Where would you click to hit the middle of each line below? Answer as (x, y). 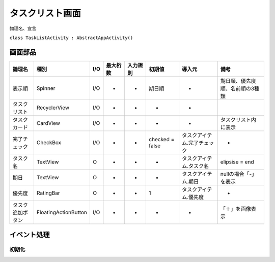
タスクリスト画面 (45, 13)
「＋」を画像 (236, 209)
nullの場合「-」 (239, 174)
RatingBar (48, 193)
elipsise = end (237, 161)
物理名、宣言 (23, 28)
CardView (48, 123)
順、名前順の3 (237, 88)
